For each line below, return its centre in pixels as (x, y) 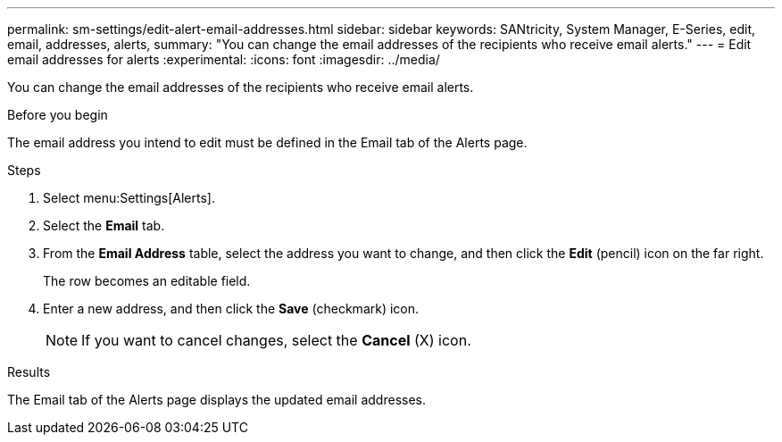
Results (29, 372)
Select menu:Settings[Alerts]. (129, 198)
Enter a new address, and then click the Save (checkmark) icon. (231, 309)
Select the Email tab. (104, 225)
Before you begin (58, 115)
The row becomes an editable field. (147, 281)
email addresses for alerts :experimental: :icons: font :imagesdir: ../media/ (224, 59)
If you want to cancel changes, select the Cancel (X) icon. (276, 340)
